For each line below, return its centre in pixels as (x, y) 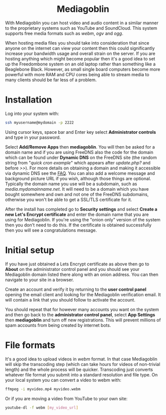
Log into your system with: (32, 113)
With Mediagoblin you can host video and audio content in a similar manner (82, 23)
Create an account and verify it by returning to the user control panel (76, 289)
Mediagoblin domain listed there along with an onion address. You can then (82, 274)
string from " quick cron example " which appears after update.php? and (78, 162)
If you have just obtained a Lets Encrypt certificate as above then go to (77, 264)
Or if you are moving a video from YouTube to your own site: (66, 398)
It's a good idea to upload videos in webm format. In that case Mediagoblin (81, 359)
